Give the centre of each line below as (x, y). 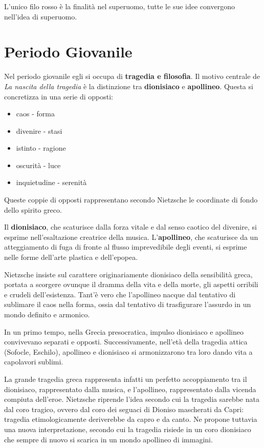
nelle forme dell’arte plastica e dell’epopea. (71, 257)
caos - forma (35, 114)
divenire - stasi (39, 130)
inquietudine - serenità (51, 182)
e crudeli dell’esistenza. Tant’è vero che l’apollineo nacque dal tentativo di (120, 294)
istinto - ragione (41, 148)
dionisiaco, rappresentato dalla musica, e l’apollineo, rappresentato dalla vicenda (130, 389)
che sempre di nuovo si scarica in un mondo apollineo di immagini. (108, 439)
